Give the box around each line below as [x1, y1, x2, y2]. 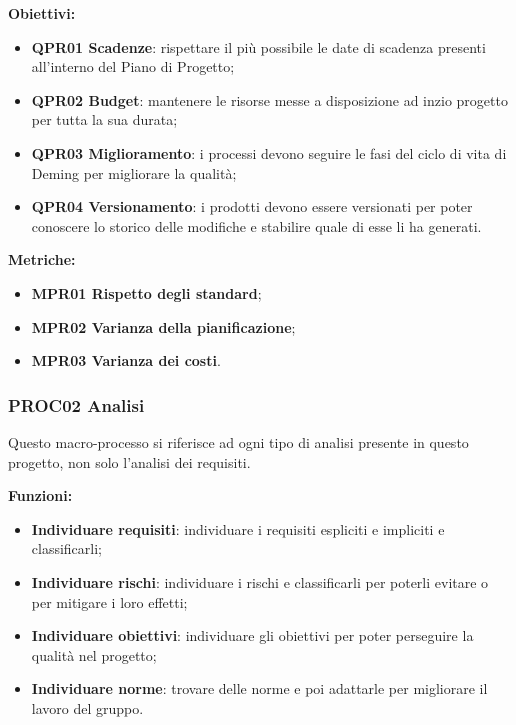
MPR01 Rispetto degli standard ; [31, 282, 262, 303]
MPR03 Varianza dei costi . [31, 350, 221, 371]
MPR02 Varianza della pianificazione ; [31, 316, 296, 337]
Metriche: [8, 249, 76, 270]
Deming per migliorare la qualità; [31, 162, 237, 183]
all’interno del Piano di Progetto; [31, 56, 235, 77]
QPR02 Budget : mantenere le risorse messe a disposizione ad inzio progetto [31, 89, 508, 110]
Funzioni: [8, 485, 73, 506]
